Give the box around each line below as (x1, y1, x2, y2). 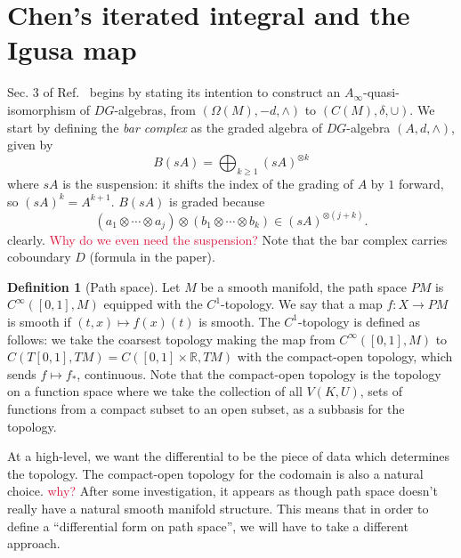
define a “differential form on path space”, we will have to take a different (7, 516, 408, 535)
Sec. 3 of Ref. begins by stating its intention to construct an (7, 83, 341, 101)
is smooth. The (198, 311, 280, 330)
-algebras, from (114, 100, 196, 118)
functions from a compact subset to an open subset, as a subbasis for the (7, 399, 405, 417)
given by (7, 135, 53, 154)
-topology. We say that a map (221, 295, 383, 313)
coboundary (7, 247, 71, 266)
